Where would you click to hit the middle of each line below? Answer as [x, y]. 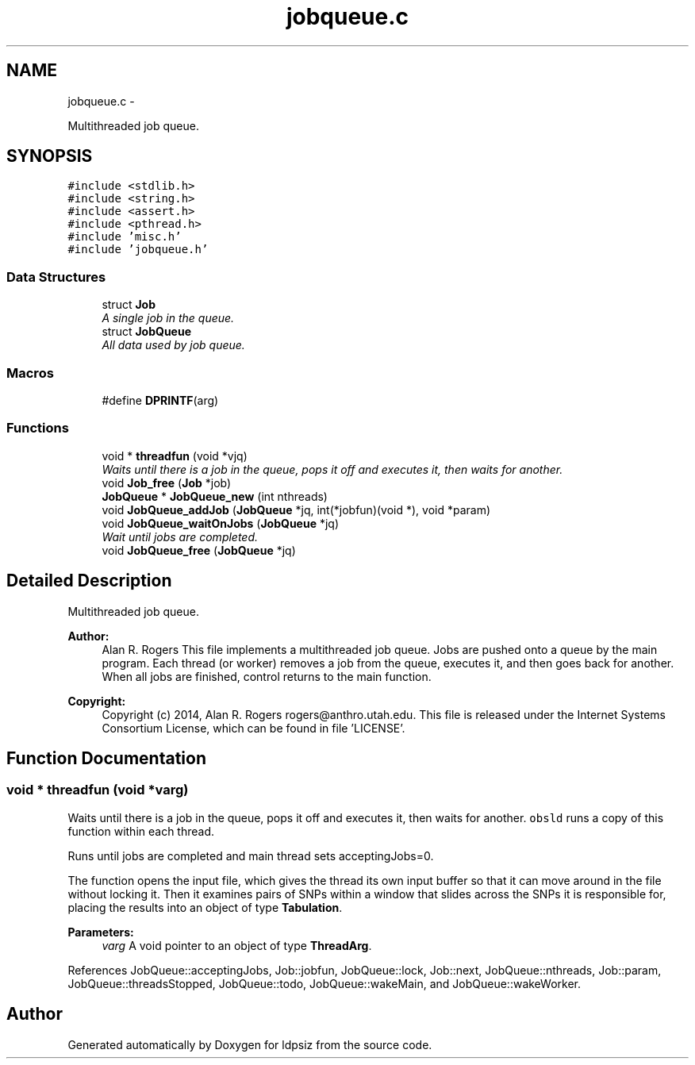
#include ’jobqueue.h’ [138, 250]
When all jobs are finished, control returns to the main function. [267, 676]
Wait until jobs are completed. [180, 536]
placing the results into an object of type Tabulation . [205, 907]
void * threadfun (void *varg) [98, 790]
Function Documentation [106, 758]
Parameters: [101, 932]
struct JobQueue [147, 332]
